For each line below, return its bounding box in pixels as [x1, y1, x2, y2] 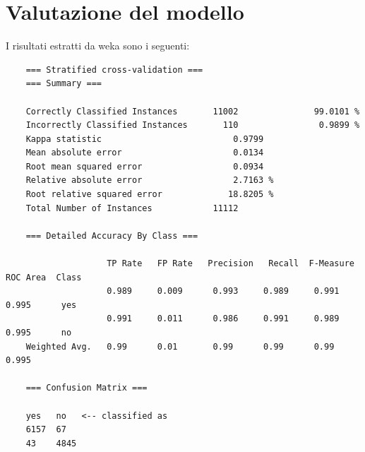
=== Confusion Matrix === [25, 383, 148, 393]
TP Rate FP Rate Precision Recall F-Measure [107, 258, 354, 269]
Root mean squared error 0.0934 [25, 161, 264, 172]
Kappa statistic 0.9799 [25, 133, 264, 144]
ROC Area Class [6, 272, 82, 282]
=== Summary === [25, 78, 102, 89]
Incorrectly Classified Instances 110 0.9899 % [25, 120, 360, 131]
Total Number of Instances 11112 [25, 203, 239, 213]
